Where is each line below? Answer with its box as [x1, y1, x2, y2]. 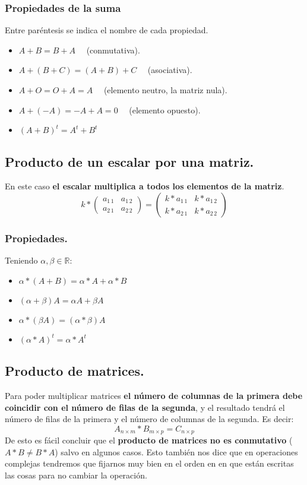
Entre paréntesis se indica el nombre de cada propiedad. [5, 24, 208, 36]
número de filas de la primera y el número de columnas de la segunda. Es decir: [5, 413, 294, 425]
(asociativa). [147, 64, 192, 76]
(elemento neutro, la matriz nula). [103, 84, 227, 96]
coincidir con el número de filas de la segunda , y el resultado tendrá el [5, 401, 285, 413]
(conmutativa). [86, 43, 140, 56]
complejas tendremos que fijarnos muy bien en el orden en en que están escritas [5, 457, 294, 470]
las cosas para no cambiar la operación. [5, 469, 147, 481]
